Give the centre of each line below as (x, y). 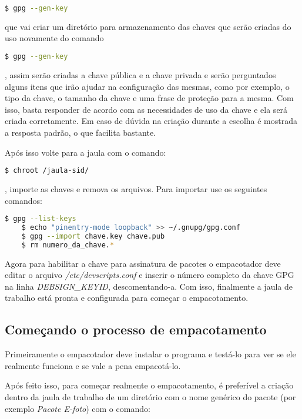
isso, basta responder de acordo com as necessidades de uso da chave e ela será (146, 109)
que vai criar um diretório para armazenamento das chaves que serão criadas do (148, 26)
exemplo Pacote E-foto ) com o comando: (78, 408)
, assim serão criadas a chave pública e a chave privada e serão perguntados (140, 74)
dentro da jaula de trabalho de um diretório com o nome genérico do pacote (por (150, 397)
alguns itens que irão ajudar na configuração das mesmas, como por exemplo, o (147, 86)
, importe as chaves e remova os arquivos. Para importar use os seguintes (136, 188)
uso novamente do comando (54, 38)
